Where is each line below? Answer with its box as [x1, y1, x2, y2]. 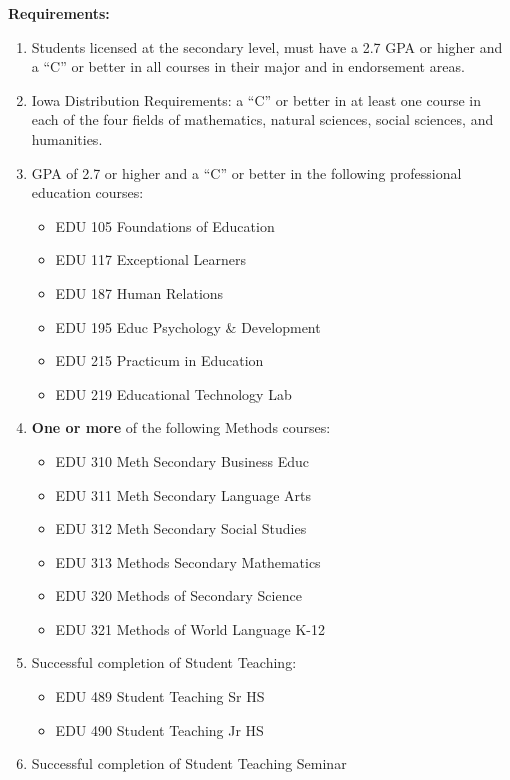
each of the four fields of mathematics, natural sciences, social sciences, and [31, 109, 494, 130]
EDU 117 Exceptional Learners [55, 249, 246, 270]
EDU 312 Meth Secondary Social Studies [55, 518, 307, 539]
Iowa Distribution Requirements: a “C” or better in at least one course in [31, 89, 482, 110]
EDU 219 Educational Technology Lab [55, 383, 292, 404]
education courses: [31, 182, 144, 203]
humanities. [31, 128, 103, 149]
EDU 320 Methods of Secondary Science [55, 585, 302, 606]
